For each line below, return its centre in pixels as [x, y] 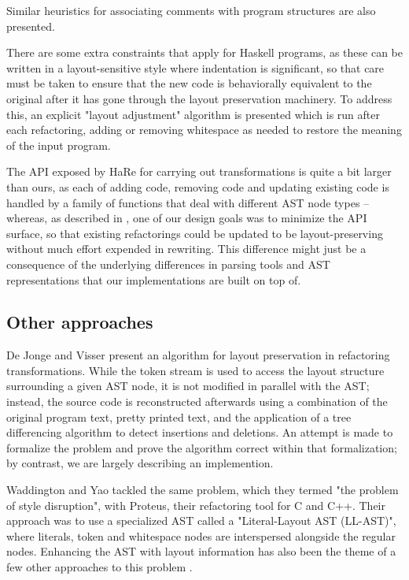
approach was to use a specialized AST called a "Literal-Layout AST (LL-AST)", [201, 521]
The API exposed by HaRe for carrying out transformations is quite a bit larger [199, 171]
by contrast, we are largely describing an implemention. [140, 463]
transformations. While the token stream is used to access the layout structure [195, 370]
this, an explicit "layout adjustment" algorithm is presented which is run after [193, 114]
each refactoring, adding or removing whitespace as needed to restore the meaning [204, 130]
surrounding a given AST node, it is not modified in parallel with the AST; [188, 386]
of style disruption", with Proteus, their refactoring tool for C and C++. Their [196, 505]
